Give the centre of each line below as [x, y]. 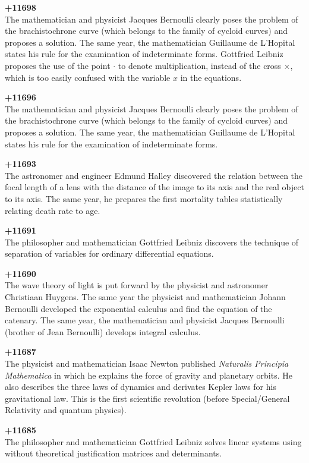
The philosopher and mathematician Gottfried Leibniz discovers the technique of [152, 242]
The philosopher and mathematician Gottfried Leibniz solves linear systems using [153, 441]
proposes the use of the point [58, 65]
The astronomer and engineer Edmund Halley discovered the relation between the [154, 175]
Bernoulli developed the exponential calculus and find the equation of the [138, 308]
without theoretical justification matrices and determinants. [113, 453]
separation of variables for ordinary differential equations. [109, 253]
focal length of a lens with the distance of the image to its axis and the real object [154, 187]
